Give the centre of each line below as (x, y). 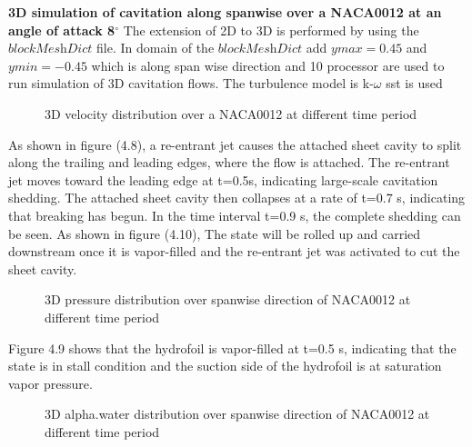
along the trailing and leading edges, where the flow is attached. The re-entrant (229, 162)
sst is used (414, 83)
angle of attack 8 (62, 30)
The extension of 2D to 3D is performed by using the (271, 30)
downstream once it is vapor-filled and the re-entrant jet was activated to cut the (234, 251)
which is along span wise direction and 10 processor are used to (268, 65)
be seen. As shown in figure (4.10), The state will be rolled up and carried (215, 233)
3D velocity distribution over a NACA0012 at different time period (231, 113)
